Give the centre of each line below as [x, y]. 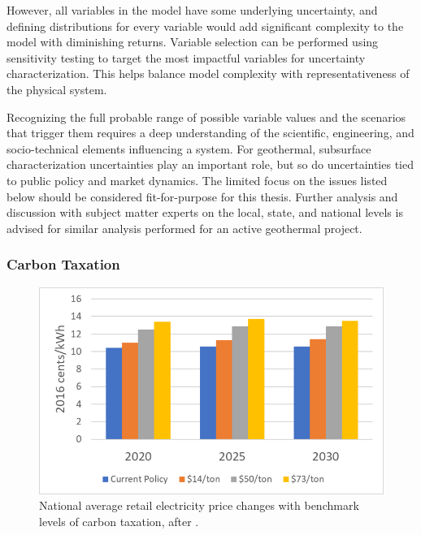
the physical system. [57, 89]
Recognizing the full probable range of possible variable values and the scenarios [206, 116]
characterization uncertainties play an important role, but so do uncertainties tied [210, 164]
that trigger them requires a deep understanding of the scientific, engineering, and [210, 133]
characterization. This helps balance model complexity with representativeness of [208, 73]
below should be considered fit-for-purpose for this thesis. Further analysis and [202, 196]
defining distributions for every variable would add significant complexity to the [205, 26]
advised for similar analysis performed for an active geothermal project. [184, 228]
